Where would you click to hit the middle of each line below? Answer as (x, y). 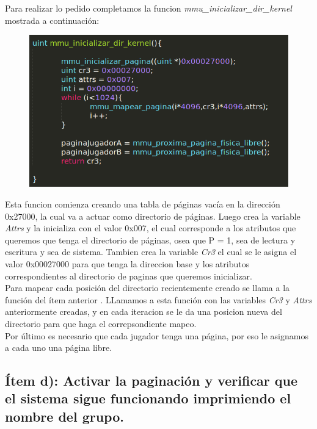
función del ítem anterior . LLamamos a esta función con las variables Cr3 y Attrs (158, 299)
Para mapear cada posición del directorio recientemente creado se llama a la (148, 288)
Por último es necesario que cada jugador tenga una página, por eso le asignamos (157, 335)
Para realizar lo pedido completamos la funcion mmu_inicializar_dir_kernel (148, 8)
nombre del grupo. (64, 416)
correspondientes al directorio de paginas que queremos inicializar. (129, 276)
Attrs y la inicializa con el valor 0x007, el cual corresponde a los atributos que (151, 228)
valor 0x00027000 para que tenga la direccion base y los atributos (127, 263)
